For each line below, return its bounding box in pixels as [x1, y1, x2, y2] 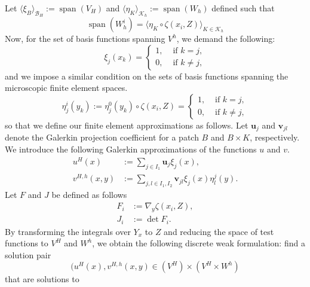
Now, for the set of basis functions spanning [5, 32, 165, 45]
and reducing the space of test [164, 225, 274, 237]
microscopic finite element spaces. [5, 81, 128, 94]
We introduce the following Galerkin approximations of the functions [5, 143, 257, 155]
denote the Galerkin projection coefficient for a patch [5, 131, 199, 143]
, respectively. [250, 131, 300, 143]
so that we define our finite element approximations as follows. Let [5, 118, 248, 131]
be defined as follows [51, 188, 127, 200]
